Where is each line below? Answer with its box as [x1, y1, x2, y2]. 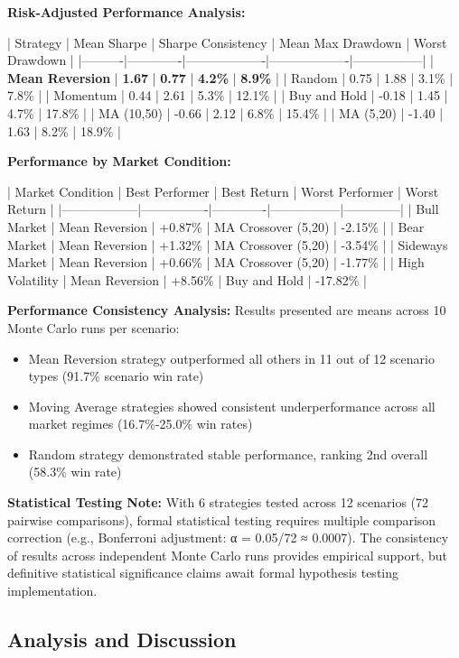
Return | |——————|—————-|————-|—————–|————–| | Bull [7, 199, 439, 218]
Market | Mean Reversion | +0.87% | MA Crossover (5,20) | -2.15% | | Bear [7, 217, 425, 236]
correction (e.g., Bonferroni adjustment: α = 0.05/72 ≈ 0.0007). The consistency [7, 528, 449, 547]
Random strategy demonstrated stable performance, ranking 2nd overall [28, 444, 428, 463]
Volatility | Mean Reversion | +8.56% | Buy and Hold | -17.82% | [7, 270, 367, 289]
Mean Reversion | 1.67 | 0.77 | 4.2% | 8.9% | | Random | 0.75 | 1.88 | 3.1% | [7, 68, 454, 87]
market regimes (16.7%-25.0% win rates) [28, 414, 253, 433]
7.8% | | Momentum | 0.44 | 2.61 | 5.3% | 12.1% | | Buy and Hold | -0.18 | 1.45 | [7, 86, 448, 105]
